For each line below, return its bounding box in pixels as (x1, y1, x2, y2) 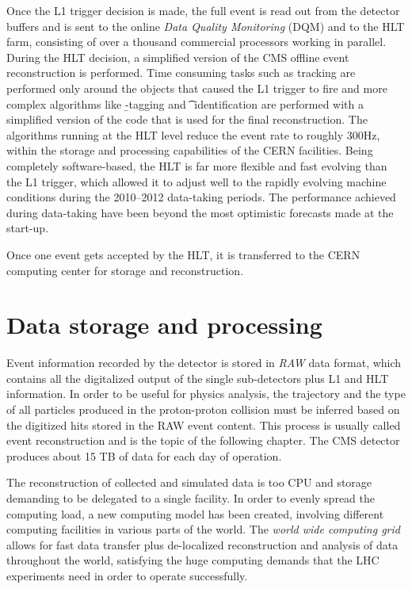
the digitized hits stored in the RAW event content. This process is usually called (6, 416, 401, 433)
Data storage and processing (6, 308, 322, 341)
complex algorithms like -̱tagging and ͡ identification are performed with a (6, 95, 364, 112)
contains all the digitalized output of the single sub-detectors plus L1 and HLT (6, 369, 389, 386)
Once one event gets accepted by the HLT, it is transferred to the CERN (6, 246, 360, 262)
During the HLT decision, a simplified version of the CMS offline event (6, 48, 349, 65)
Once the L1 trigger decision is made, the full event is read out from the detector (6, 2, 400, 18)
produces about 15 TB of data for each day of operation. (6, 447, 282, 464)
